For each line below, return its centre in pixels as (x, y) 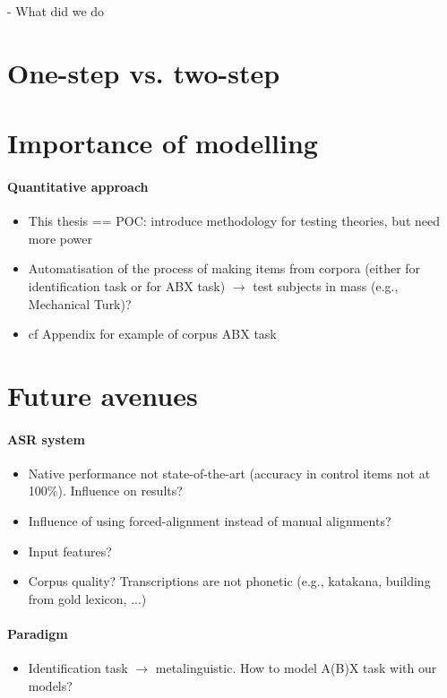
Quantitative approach (78, 186)
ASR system (46, 439)
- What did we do (56, 11)
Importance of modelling (163, 143)
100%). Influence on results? (105, 491)
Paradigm (38, 634)
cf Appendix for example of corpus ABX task (152, 334)
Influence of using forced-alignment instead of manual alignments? (210, 521)
